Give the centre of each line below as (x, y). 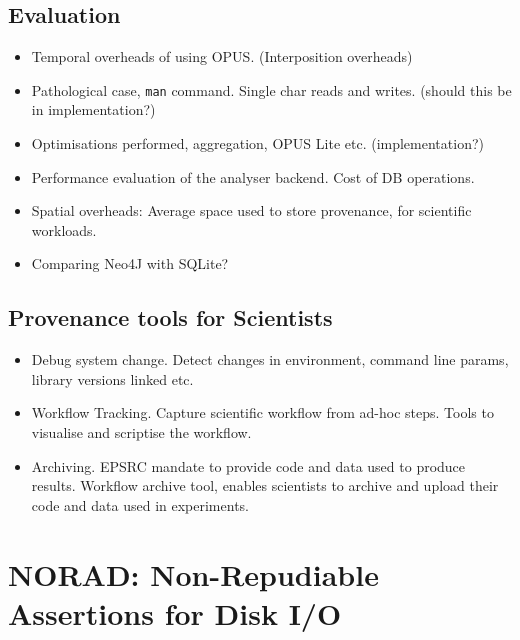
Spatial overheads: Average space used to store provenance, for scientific (251, 210)
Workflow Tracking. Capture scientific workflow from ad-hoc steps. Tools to (262, 412)
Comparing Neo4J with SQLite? (130, 263)
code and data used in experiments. (140, 504)
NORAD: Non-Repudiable (193, 573)
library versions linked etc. (112, 378)
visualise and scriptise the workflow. (141, 432)
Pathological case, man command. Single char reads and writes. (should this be (271, 89)
